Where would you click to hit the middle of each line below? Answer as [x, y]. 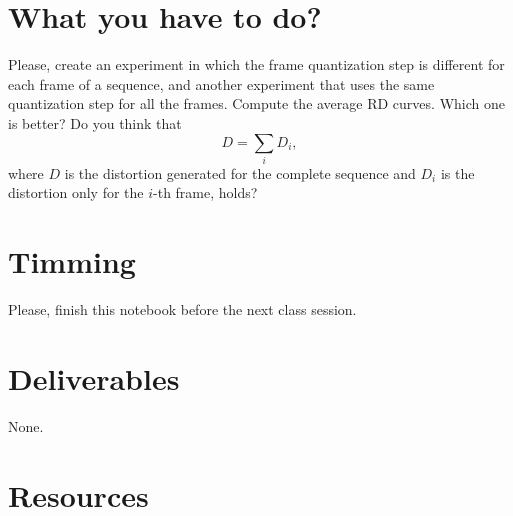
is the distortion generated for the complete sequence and [240, 172]
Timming [72, 261]
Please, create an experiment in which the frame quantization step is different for [256, 64]
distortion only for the [76, 192]
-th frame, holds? [205, 192]
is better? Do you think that [95, 122]
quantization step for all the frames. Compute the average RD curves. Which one [256, 103]
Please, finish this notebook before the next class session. [182, 309]
